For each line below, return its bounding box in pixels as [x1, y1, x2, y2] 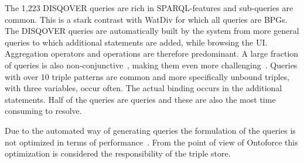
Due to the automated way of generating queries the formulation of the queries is [5, 124, 296, 136]
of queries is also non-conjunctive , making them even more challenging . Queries [5, 58, 298, 71]
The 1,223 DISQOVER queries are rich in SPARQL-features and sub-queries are [5, 2, 293, 13]
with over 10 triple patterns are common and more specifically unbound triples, [5, 70, 290, 82]
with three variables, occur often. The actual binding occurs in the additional [5, 82, 282, 94]
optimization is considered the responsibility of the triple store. [5, 147, 231, 159]
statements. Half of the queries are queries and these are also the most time [5, 93, 276, 105]
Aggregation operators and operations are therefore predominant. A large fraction [5, 47, 299, 60]
